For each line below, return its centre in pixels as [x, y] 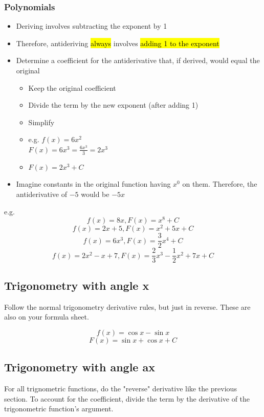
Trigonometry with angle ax [80, 367]
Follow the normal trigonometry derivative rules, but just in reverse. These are [127, 306]
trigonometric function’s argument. [59, 409]
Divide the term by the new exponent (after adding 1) [113, 105]
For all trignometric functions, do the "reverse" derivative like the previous [120, 389]
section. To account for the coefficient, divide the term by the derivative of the [127, 398]
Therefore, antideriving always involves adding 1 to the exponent [118, 43]
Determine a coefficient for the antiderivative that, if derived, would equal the [138, 60]
